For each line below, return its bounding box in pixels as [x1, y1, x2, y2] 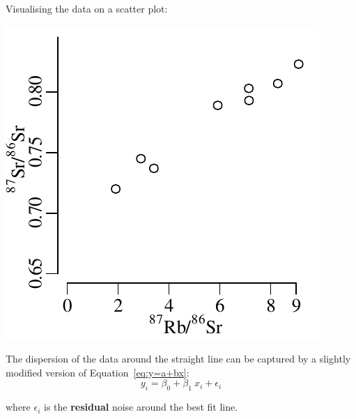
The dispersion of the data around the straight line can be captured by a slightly [6, 351, 351, 366]
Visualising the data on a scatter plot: [6, 1, 168, 15]
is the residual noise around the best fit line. [44, 399, 238, 414]
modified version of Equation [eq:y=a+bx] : [6, 365, 189, 379]
